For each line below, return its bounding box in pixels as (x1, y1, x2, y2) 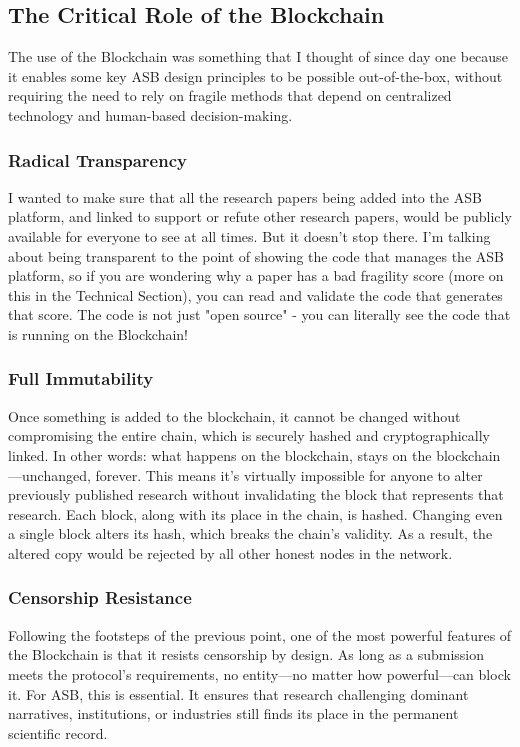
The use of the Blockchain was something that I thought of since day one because (8, 46, 508, 67)
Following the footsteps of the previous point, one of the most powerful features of (8, 624, 512, 645)
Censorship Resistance (8, 585, 192, 610)
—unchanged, (8, 464, 91, 485)
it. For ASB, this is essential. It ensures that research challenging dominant (8, 683, 469, 704)
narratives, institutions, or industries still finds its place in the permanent (8, 703, 459, 724)
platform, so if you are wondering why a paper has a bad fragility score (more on (8, 265, 504, 286)
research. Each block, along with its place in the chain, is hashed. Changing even (8, 503, 503, 524)
